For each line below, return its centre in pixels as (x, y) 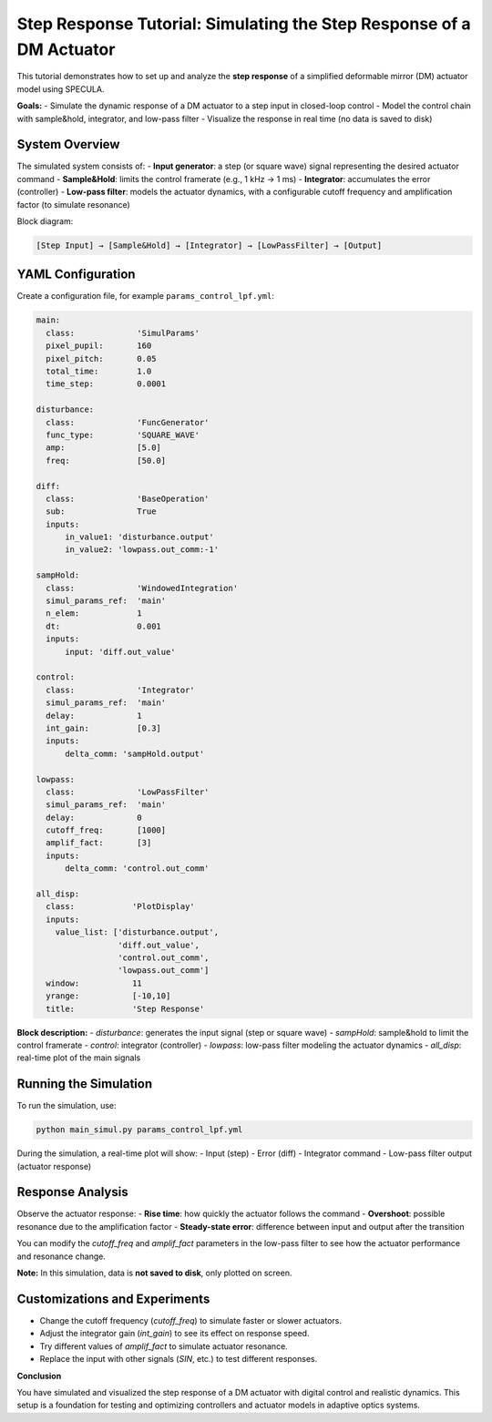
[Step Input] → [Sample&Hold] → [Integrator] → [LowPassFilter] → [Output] (209, 245)
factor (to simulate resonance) (74, 204)
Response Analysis (72, 1192)
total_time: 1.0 (99, 372)
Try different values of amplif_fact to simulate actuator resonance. (164, 1346)
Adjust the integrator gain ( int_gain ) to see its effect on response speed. (174, 1334)
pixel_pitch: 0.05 (101, 358)
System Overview (68, 144)
